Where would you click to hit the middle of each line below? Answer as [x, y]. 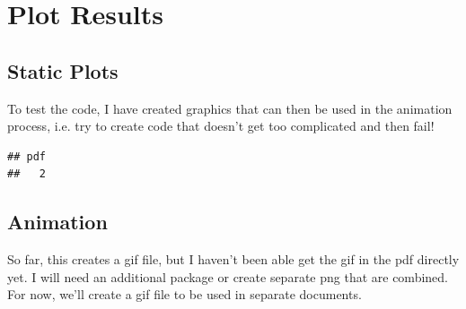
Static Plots [63, 70]
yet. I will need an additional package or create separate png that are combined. [228, 276]
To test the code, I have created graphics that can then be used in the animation [230, 108]
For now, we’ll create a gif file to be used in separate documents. [185, 294]
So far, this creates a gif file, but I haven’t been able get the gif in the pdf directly [233, 259]
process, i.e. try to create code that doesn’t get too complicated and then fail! [221, 126]
